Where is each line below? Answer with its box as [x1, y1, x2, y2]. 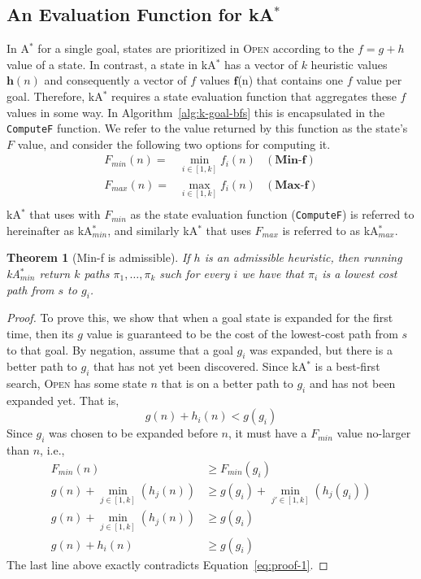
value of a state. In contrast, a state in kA [7, 55, 216, 72]
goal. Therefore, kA [7, 87, 103, 104]
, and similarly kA [107, 221, 198, 238]
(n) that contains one [237, 72, 343, 89]
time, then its [7, 324, 74, 342]
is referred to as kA [282, 221, 379, 238]
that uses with [29, 206, 101, 223]
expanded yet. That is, [7, 391, 119, 408]
